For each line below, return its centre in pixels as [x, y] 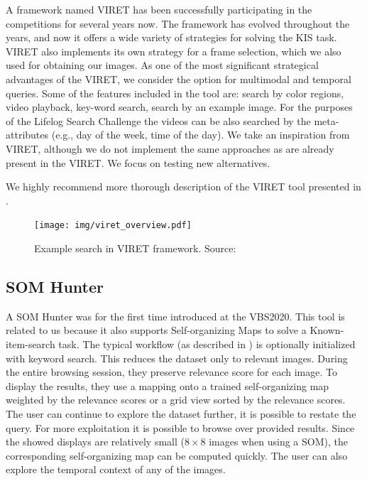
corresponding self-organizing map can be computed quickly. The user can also [177, 455]
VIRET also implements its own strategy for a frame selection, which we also [174, 51]
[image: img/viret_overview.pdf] [113, 226]
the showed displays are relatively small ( [95, 442]
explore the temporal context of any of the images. [116, 469]
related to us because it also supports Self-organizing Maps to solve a [156, 330]
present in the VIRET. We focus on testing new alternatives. [138, 162]
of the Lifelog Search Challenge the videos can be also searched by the [158, 120]
